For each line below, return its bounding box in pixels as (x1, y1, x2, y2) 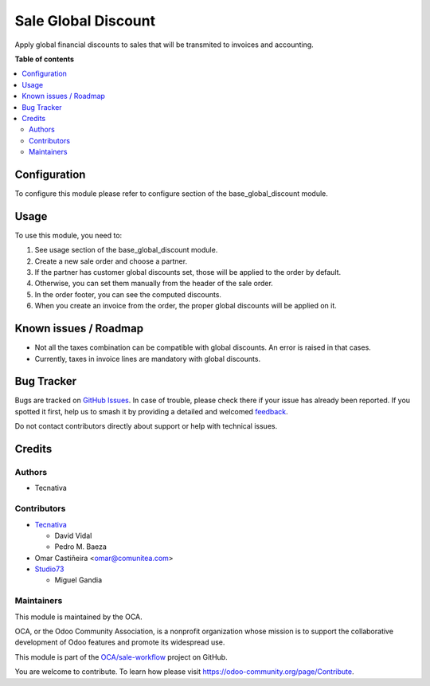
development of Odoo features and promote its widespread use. (14, 637, 225, 647)
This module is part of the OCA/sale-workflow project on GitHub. (14, 652, 228, 661)
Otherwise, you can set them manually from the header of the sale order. (34, 279, 274, 288)
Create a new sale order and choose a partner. (34, 256, 187, 266)
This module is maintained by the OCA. (14, 612, 143, 621)
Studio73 (34, 564, 64, 574)
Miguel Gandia (54, 575, 103, 585)
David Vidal (54, 531, 92, 540)
